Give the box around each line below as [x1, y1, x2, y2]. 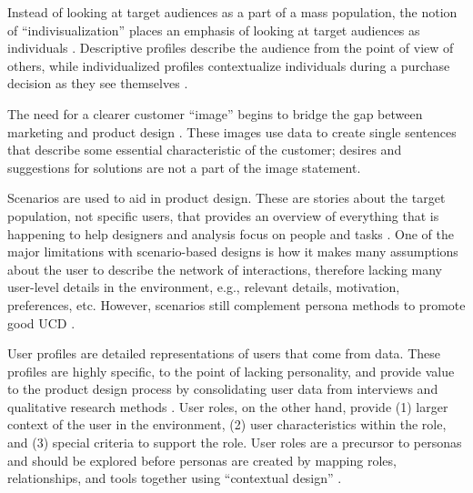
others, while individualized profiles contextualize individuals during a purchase [7, 55, 450, 75]
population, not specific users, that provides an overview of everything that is [7, 206, 439, 225]
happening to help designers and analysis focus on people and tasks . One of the [7, 224, 454, 243]
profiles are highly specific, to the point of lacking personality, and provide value [7, 361, 455, 380]
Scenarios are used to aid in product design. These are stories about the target [7, 188, 446, 207]
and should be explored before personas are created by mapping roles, [7, 450, 397, 469]
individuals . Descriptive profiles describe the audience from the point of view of [7, 38, 454, 57]
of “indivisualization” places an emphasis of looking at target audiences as [7, 20, 420, 39]
